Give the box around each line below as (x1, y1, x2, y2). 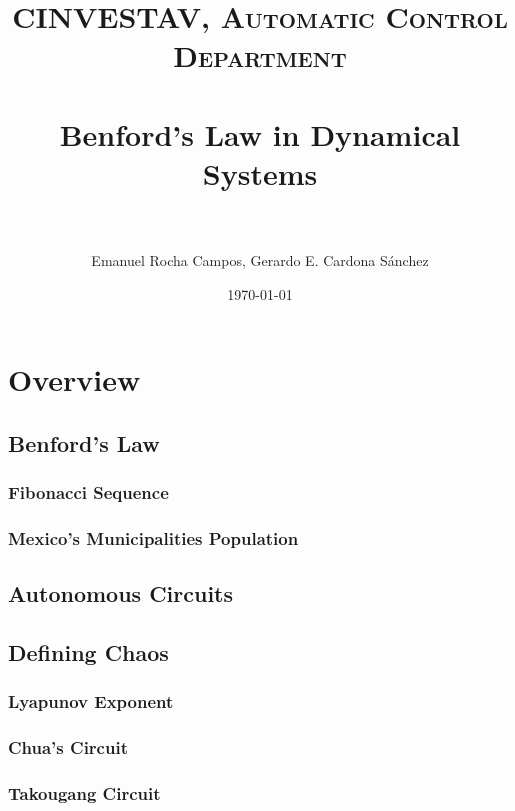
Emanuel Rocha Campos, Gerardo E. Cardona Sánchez (91, 250, 429, 271)
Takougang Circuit (8, 781, 161, 806)
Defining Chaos (8, 637, 169, 668)
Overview (8, 359, 141, 400)
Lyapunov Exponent (8, 689, 174, 714)
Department (173, 35, 347, 76)
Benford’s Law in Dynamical (59, 113, 461, 154)
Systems (202, 152, 318, 193)
